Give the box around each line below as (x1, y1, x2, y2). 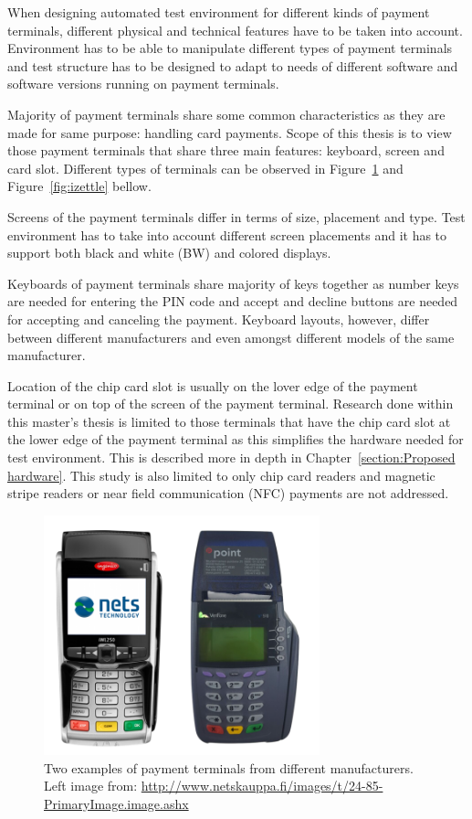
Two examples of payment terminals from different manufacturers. (44, 758, 414, 777)
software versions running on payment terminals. (7, 74, 279, 93)
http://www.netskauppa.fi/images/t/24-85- (141, 776, 383, 795)
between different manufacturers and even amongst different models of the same (7, 327, 455, 346)
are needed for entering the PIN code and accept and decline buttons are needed (7, 292, 458, 311)
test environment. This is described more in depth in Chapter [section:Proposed (7, 448, 456, 467)
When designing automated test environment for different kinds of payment (7, 3, 430, 21)
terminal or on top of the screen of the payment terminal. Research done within (7, 394, 454, 413)
